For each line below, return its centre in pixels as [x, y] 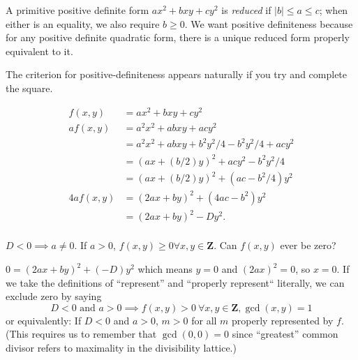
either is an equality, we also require [83, 23]
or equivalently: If [44, 320]
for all [204, 320]
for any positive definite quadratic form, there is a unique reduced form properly [178, 37]
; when [334, 10]
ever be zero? [308, 245]
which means [165, 269]
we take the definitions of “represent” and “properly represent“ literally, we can [175, 282]
